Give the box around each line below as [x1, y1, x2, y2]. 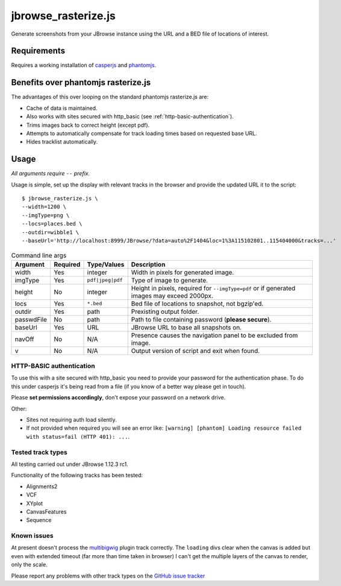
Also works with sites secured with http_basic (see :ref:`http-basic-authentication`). [26, 113, 234, 120]
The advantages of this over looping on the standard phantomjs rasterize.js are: [11, 94, 209, 101]
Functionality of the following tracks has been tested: [11, 471, 143, 479]
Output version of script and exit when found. [131, 346, 260, 355]
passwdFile [14, 315, 48, 323]
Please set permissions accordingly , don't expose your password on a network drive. [11, 394, 226, 401]
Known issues [11, 532, 54, 540]
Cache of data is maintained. [26, 104, 98, 112]
